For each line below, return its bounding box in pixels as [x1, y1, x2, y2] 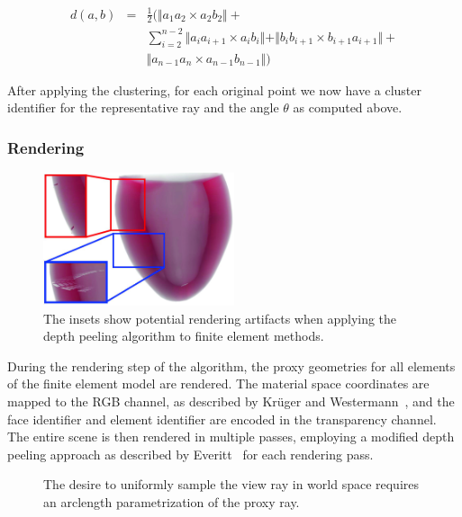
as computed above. [293, 98, 403, 117]
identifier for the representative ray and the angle [7, 98, 279, 117]
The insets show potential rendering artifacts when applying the [43, 308, 397, 327]
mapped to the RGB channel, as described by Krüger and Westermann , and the [7, 392, 455, 411]
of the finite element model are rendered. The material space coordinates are [7, 374, 430, 393]
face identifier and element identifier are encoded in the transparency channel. [7, 409, 437, 428]
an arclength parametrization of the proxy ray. [43, 493, 300, 512]
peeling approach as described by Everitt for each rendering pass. [7, 444, 374, 463]
